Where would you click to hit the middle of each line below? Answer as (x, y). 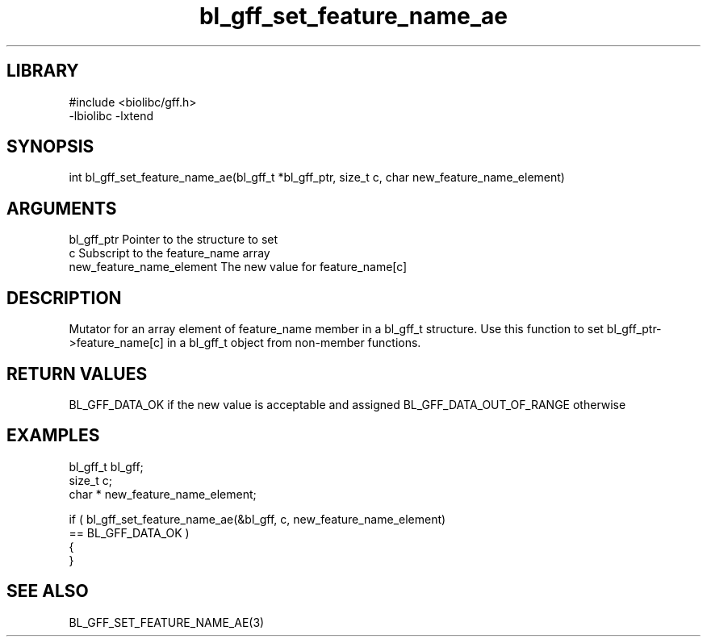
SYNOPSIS (50, 147)
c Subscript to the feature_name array (169, 253)
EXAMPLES (53, 436)
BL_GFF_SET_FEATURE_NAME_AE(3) (167, 622)
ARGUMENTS (62, 208)
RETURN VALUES (77, 374)
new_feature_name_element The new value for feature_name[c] (238, 267)
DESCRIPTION (64, 298)
